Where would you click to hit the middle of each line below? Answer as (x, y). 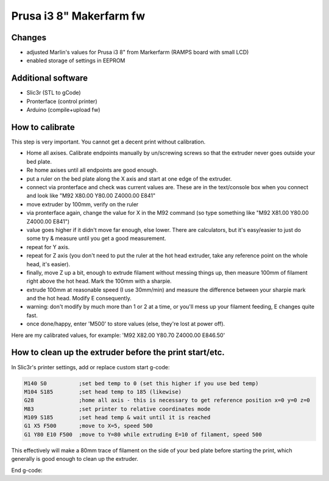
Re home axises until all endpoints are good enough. (92, 170)
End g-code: (27, 470)
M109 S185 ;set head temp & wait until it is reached (117, 418)
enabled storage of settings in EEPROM (76, 60)
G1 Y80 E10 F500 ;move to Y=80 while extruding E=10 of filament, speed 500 (143, 434)
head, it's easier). (48, 264)
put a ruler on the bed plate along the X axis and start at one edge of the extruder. (129, 179)
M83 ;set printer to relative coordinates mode (117, 409)
